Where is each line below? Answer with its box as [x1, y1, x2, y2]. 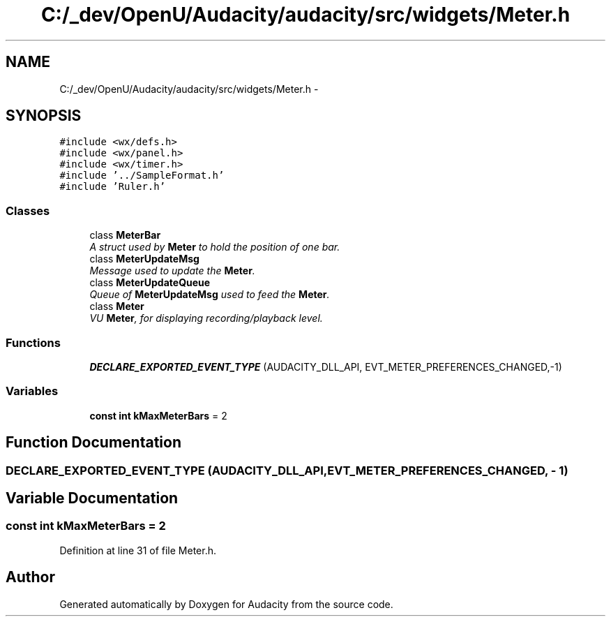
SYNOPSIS [6, 107, 82, 125]
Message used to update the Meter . [89, 265, 255, 277]
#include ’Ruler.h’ [59, 181, 166, 193]
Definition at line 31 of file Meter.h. [59, 544, 217, 556]
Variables [6, 384, 59, 399]
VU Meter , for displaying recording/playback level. [89, 312, 323, 325]
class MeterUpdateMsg [89, 253, 199, 265]
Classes [6, 203, 50, 218]
